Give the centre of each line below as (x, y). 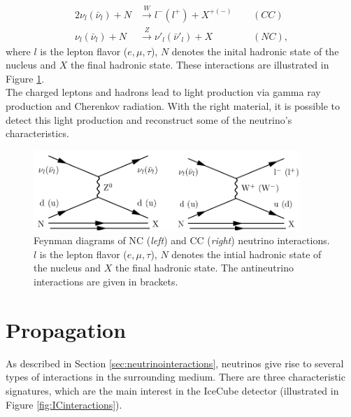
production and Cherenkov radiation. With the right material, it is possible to (173, 106)
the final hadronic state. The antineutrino (205, 268)
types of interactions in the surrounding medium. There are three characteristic (175, 377)
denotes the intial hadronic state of (246, 254)
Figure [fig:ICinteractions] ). (64, 404)
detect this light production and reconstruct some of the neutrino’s (149, 119)
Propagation (66, 329)
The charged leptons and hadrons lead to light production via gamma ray (163, 92)
